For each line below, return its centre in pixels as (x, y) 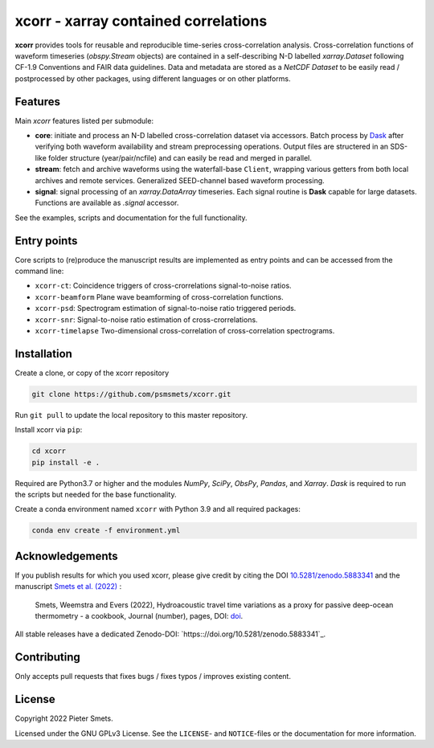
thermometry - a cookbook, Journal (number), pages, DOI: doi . (139, 616)
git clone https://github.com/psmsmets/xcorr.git (131, 394)
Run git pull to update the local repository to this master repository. (131, 415)
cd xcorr (49, 451)
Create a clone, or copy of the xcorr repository (92, 373)
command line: (39, 271)
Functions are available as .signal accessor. (107, 203)
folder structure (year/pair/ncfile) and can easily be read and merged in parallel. (180, 157)
